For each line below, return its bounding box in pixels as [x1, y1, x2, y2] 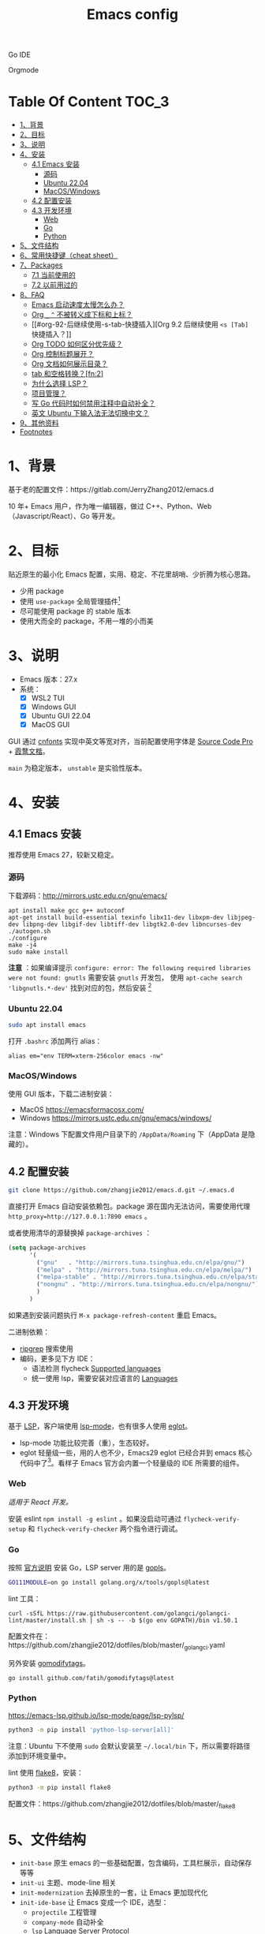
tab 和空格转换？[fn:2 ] [31, 369, 104, 379]
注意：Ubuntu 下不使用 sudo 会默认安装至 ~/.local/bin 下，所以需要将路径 [8, 1741, 251, 1750]
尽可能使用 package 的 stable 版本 [19, 606, 132, 616]
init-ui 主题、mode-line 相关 [19, 1878, 117, 1887]
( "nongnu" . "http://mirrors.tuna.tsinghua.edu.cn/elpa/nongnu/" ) [36, 1280, 259, 1289]
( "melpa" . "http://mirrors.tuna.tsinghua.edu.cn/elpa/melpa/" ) [36, 1266, 252, 1274]
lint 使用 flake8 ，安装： [8, 1768, 84, 1777]
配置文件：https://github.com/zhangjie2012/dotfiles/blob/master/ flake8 [8, 1798, 236, 1810]
